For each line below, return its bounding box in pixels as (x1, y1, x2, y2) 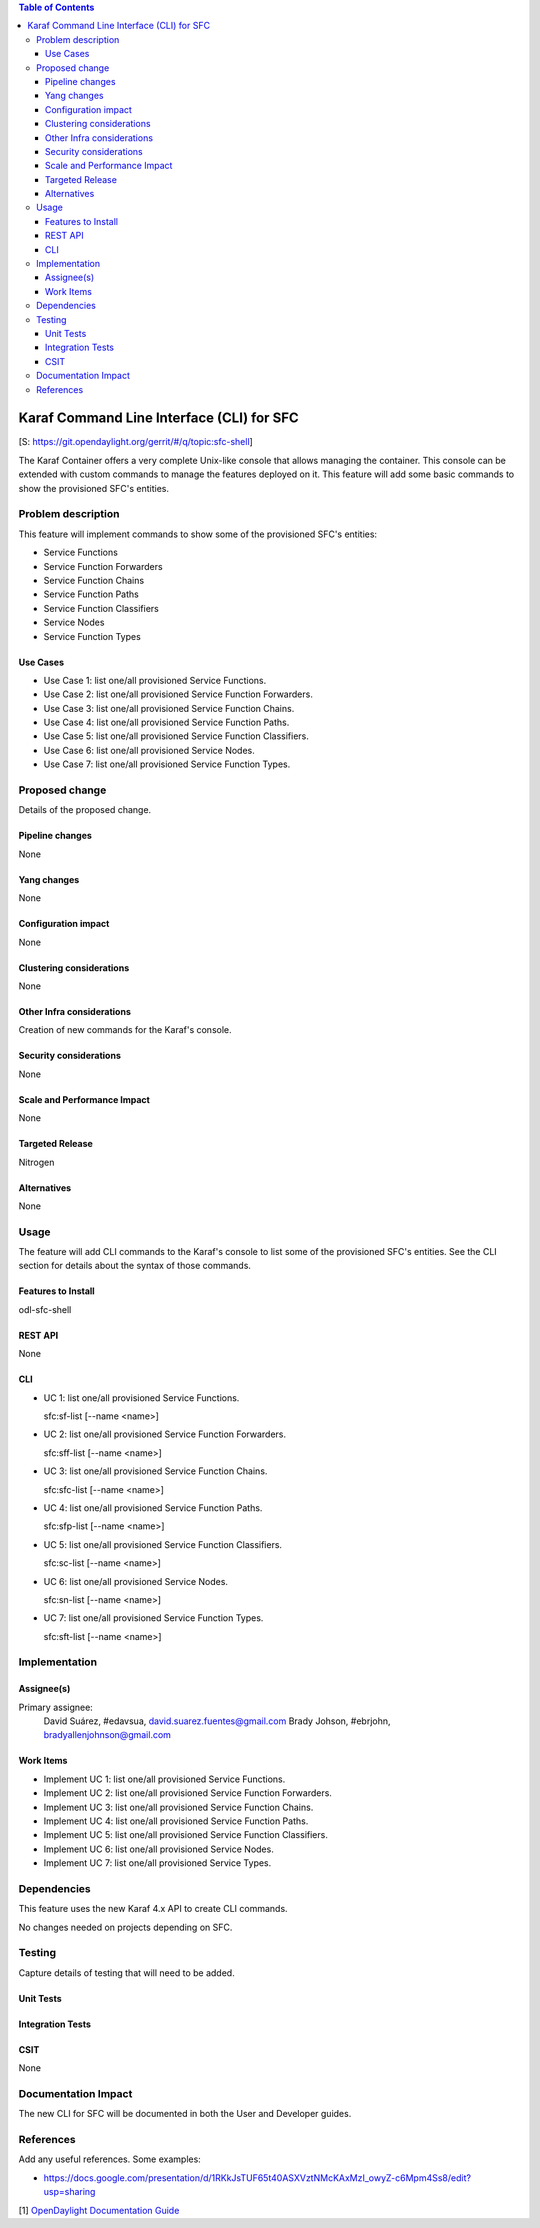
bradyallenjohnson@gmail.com (43, 1729, 172, 1741)
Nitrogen (18, 1156, 55, 1168)
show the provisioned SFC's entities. (18, 482, 170, 494)
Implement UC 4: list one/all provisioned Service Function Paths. (43, 1815, 309, 1827)
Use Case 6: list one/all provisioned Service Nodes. (43, 744, 255, 756)
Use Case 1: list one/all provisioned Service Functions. (43, 674, 267, 686)
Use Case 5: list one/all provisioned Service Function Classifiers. (43, 730, 309, 742)
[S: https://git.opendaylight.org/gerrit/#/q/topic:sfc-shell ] (18, 436, 254, 448)
